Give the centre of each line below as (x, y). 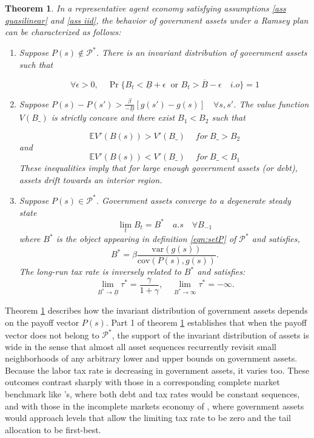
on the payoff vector (42, 322)
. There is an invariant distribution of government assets (202, 52)
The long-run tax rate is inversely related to (100, 271)
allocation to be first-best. (53, 429)
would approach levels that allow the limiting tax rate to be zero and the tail (148, 418)
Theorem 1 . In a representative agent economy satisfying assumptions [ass (145, 8)
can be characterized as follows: (63, 32)
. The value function (271, 103)
